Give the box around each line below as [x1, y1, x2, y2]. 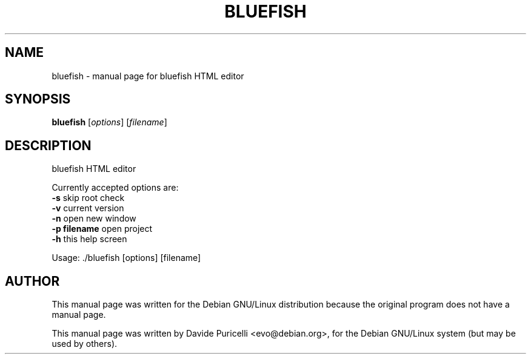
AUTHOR [5, 273, 60, 289]
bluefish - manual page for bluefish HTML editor [52, 70, 244, 81]
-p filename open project [52, 223, 153, 234]
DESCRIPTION [5, 137, 92, 153]
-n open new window [52, 213, 136, 224]
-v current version [52, 203, 124, 214]
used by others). [52, 338, 118, 349]
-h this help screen [52, 234, 127, 245]
